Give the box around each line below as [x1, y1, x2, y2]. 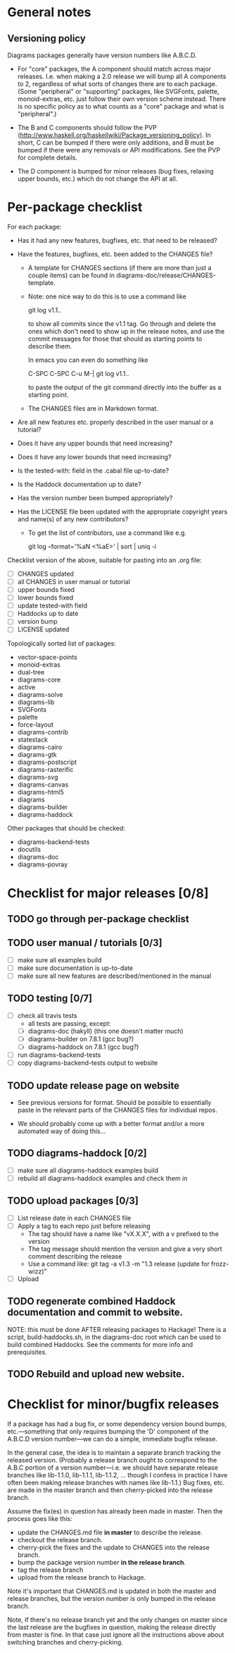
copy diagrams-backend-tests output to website [17, 1059, 158, 1067]
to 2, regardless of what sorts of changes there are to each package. [17, 80, 217, 88]
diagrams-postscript [17, 758, 77, 766]
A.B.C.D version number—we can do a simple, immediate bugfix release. [7, 1435, 218, 1443]
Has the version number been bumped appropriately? [17, 493, 173, 502]
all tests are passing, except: [27, 1019, 111, 1027]
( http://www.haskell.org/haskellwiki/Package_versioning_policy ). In [17, 131, 211, 139]
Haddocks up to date [17, 610, 79, 618]
